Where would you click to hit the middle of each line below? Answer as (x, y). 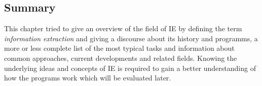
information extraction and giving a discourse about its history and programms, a (131, 38)
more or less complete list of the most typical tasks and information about (119, 48)
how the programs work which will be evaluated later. (88, 78)
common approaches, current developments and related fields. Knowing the (121, 58)
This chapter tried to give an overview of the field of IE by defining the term (123, 28)
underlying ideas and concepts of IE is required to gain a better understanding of (130, 68)
